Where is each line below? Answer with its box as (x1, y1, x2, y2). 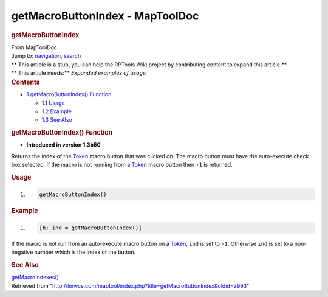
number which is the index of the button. (34, 248, 136, 256)
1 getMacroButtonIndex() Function (26, 91, 112, 98)
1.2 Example (41, 108, 72, 115)
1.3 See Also (41, 116, 73, 124)
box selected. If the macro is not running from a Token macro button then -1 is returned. (11, 161, 233, 169)
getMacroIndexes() (11, 274, 59, 281)
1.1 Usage (41, 99, 65, 107)
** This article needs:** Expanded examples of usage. (11, 69, 148, 76)
